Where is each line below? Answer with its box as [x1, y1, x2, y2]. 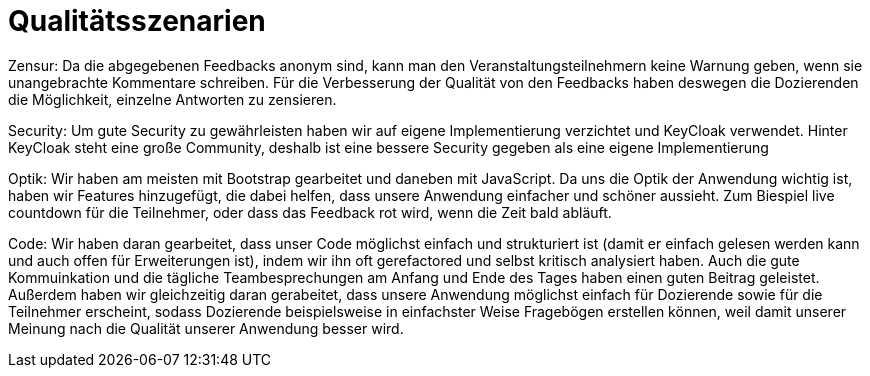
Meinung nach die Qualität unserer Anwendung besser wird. [8, 319, 404, 337]
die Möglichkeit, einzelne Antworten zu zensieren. [8, 90, 337, 108]
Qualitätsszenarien [8, 4, 266, 38]
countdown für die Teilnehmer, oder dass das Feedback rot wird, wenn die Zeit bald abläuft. [8, 203, 612, 221]
